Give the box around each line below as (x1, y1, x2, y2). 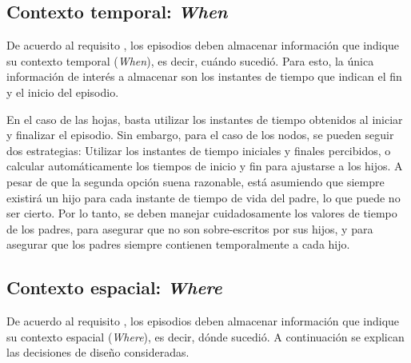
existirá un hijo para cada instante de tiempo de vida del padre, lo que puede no (6, 189, 401, 205)
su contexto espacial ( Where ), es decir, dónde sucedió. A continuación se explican (6, 328, 405, 345)
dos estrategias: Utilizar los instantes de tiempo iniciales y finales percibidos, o (6, 142, 391, 158)
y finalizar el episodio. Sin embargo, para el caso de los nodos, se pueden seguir (6, 126, 394, 143)
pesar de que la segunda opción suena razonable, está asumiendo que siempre (6, 173, 385, 189)
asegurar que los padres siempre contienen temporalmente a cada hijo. (6, 236, 350, 253)
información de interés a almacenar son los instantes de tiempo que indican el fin (6, 68, 402, 85)
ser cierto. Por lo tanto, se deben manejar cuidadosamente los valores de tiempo (6, 205, 397, 221)
